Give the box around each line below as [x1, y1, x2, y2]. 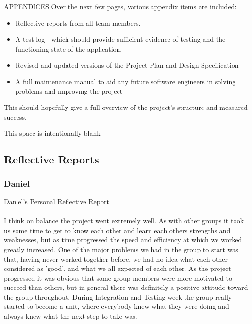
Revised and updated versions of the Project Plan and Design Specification [15, 60, 239, 70]
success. [4, 111, 27, 122]
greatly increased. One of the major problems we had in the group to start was [4, 244, 238, 254]
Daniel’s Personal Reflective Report [4, 196, 109, 206]
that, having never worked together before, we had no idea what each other [4, 253, 228, 264]
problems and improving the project [15, 86, 123, 96]
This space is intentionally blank [4, 128, 101, 138]
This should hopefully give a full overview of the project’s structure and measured [4, 102, 248, 112]
